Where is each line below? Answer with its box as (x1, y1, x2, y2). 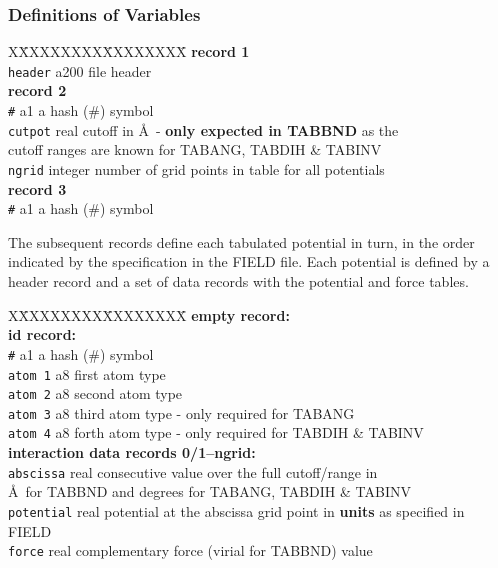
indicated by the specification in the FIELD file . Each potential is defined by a (8, 251, 490, 272)
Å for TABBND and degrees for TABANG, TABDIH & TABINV (8, 481, 411, 502)
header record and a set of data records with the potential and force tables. (8, 271, 469, 292)
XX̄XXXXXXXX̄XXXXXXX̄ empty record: (8, 304, 290, 325)
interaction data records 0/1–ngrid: (8, 442, 256, 463)
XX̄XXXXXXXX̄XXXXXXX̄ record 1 (8, 41, 250, 62)
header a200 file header (8, 60, 152, 81)
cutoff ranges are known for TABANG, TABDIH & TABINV (8, 139, 382, 160)
